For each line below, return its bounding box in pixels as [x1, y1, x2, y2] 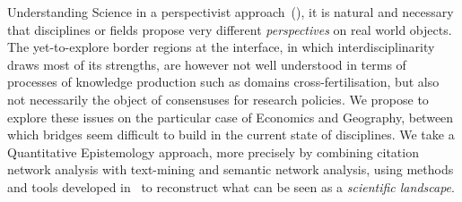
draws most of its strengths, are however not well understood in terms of [7, 55, 406, 73]
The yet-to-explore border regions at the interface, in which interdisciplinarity [7, 38, 435, 56]
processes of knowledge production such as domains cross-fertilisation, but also [7, 72, 440, 91]
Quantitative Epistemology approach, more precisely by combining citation [7, 142, 419, 161]
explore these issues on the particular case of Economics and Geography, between [7, 107, 454, 126]
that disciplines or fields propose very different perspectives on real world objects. [7, 20, 452, 38]
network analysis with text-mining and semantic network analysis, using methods [7, 160, 454, 179]
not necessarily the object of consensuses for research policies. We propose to [7, 89, 429, 108]
